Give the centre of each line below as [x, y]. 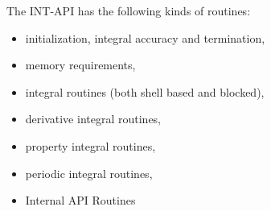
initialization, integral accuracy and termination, [145, 37]
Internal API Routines [80, 200]
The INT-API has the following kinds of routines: [129, 10]
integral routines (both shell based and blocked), [145, 91]
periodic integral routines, [89, 173]
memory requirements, [80, 65]
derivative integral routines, [93, 119]
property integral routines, [90, 145]
